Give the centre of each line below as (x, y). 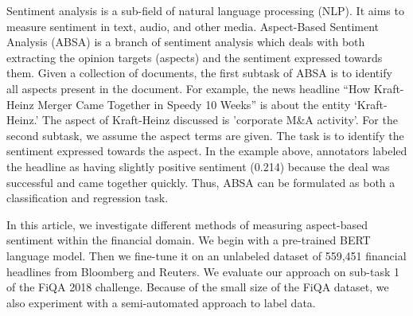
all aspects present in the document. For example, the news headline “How (189, 88)
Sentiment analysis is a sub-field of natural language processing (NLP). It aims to (205, 10)
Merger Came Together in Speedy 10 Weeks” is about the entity (194, 104)
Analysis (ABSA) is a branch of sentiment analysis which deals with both (186, 42)
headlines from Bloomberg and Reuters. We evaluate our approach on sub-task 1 (203, 271)
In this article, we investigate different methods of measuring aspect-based (187, 224)
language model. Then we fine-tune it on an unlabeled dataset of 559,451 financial (206, 255)
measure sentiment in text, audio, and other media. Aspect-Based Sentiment (193, 26)
